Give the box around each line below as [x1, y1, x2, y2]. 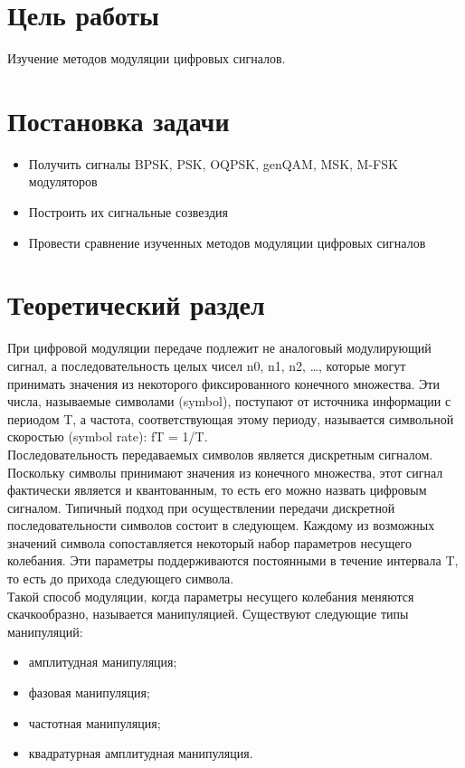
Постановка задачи [7, 101, 230, 138]
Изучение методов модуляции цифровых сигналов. [7, 49, 286, 68]
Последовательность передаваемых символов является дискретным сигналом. [7, 444, 433, 463]
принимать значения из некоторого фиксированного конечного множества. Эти [7, 374, 440, 393]
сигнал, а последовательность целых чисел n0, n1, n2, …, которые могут [7, 356, 406, 375]
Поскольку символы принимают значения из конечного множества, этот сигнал [7, 462, 443, 481]
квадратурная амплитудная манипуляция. [28, 744, 253, 763]
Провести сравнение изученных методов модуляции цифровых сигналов [28, 232, 426, 251]
